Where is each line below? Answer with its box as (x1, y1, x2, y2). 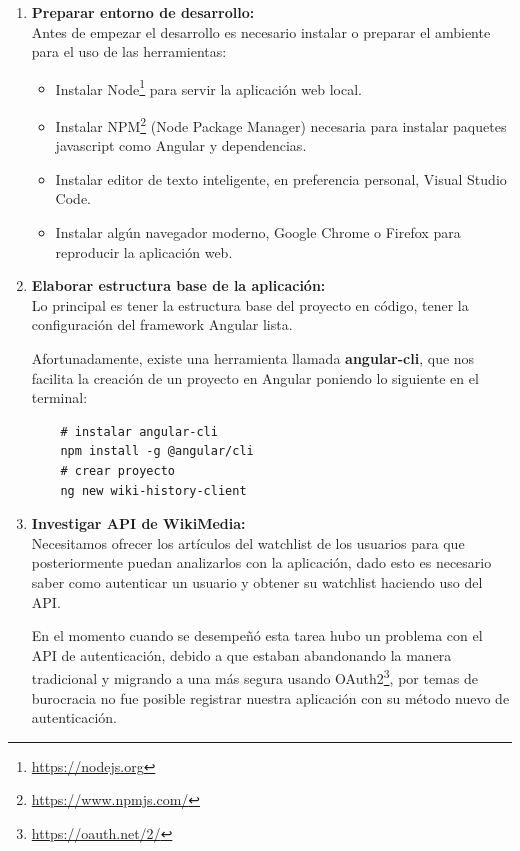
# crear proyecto (60, 464, 175, 478)
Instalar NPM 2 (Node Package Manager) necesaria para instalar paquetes (55, 113, 507, 136)
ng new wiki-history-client (60, 483, 247, 498)
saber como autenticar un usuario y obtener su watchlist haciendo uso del (31, 571, 483, 592)
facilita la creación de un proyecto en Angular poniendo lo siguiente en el (31, 367, 479, 388)
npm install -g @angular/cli (60, 444, 254, 459)
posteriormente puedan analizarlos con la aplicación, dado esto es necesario (31, 552, 492, 573)
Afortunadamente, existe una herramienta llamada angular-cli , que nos (31, 348, 475, 369)
